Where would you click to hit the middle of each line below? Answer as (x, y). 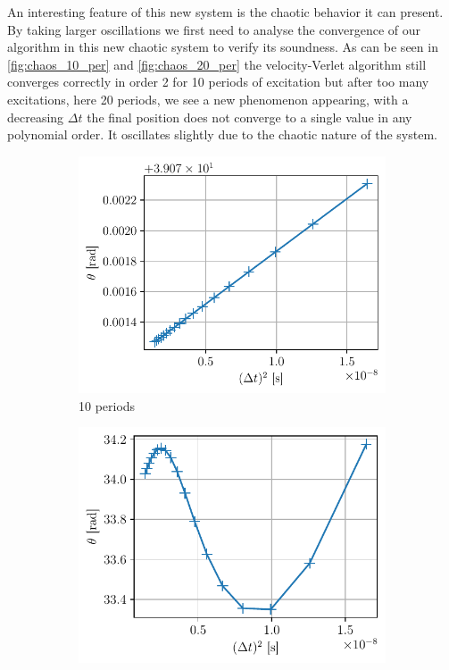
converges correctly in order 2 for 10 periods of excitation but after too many (218, 82)
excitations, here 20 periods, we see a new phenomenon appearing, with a (208, 99)
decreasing (36, 117)
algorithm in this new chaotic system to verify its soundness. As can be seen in (223, 47)
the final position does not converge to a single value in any (249, 117)
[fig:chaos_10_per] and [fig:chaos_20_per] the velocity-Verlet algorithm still (217, 64)
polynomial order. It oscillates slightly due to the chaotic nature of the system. (222, 134)
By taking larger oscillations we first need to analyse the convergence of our (214, 29)
